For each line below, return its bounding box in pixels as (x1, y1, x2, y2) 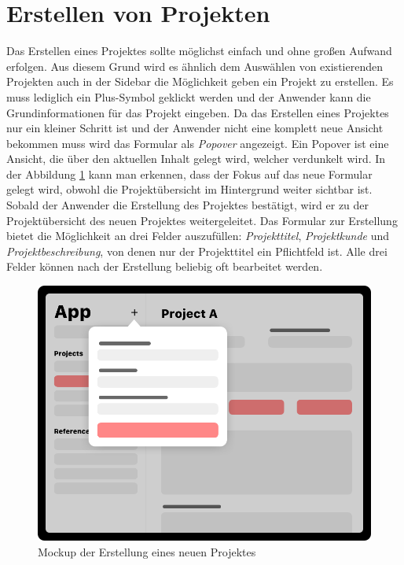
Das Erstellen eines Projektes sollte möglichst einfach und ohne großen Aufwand (6, 42, 392, 59)
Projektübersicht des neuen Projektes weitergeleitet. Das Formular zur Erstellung (6, 212, 398, 228)
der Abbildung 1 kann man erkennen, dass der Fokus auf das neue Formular (6, 165, 373, 182)
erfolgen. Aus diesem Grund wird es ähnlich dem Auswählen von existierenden (6, 57, 383, 74)
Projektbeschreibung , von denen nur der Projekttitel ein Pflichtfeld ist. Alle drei (6, 242, 387, 259)
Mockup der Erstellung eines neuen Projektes (38, 543, 256, 559)
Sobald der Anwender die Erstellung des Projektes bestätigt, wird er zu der (6, 197, 369, 213)
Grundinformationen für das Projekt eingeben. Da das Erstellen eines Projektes (6, 104, 389, 120)
